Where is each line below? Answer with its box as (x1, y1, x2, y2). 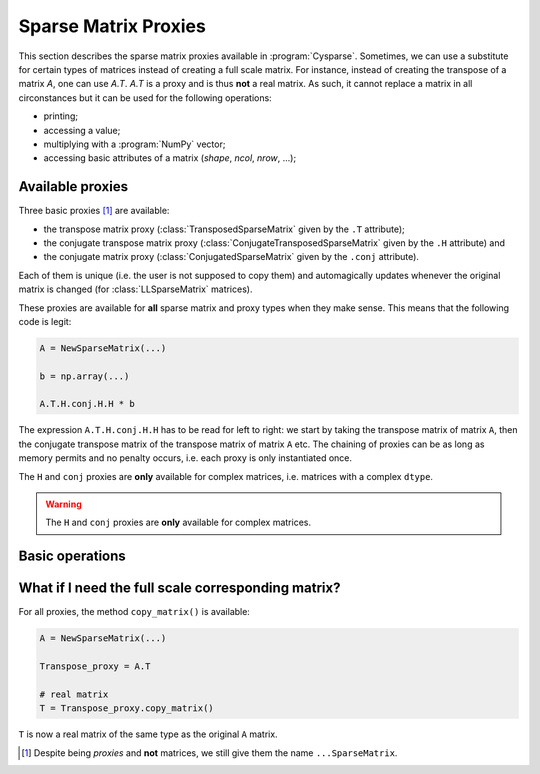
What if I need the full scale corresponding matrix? (18, 580, 341, 597)
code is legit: (18, 315, 72, 327)
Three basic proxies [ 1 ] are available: (18, 205, 170, 217)
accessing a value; (43, 124, 121, 136)
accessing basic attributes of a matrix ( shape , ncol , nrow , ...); (43, 152, 297, 164)
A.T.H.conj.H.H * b (39, 398, 135, 410)
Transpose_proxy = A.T (39, 661, 151, 672)
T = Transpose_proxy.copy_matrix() (39, 703, 214, 714)
